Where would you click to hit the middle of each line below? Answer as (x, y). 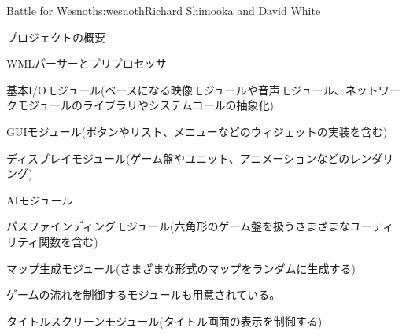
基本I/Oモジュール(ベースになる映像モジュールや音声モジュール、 (176, 89)
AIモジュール (40, 199)
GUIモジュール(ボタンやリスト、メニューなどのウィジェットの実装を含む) (197, 131)
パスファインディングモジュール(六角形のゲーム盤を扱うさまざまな (179, 226)
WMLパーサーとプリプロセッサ (87, 63)
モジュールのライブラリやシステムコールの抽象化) (146, 105)
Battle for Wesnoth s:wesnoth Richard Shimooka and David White (164, 10)
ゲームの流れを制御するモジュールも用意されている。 (144, 295)
